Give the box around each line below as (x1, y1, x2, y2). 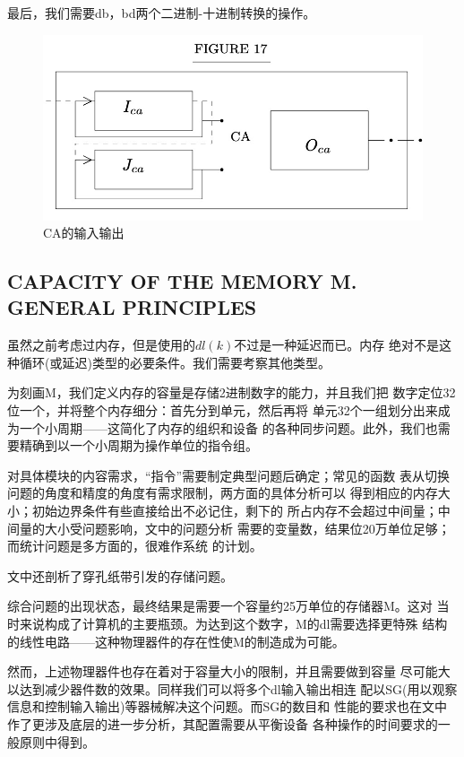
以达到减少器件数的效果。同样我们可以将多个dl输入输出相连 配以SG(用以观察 (7, 679, 458, 698)
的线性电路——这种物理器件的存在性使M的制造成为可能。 (7, 631, 345, 650)
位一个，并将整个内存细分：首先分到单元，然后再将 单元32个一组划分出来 (7, 401, 438, 420)
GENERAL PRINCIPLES (7, 293, 257, 321)
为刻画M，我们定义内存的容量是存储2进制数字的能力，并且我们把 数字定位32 (7, 383, 456, 402)
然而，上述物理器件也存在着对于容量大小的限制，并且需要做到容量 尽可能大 (7, 662, 451, 681)
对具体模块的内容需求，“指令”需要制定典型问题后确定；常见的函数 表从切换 (7, 466, 450, 484)
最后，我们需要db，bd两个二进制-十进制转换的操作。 (7, 4, 316, 22)
